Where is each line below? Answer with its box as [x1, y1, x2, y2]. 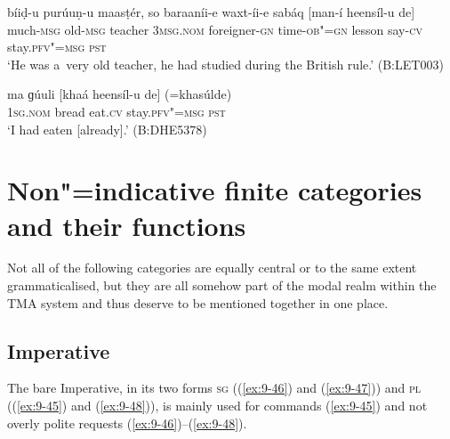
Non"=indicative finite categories [7, 172, 422, 208]
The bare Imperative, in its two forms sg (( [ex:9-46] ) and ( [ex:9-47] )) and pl [7, 378, 422, 397]
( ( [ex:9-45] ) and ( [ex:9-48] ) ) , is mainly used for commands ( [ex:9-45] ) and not [7, 396, 428, 415]
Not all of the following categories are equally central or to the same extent [7, 258, 417, 277]
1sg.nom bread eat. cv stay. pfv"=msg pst [7, 102, 226, 120]
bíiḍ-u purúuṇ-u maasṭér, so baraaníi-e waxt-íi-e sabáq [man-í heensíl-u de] [7, 3, 415, 20]
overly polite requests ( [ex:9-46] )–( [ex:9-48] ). [7, 413, 247, 432]
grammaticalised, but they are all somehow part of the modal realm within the [7, 276, 437, 295]
